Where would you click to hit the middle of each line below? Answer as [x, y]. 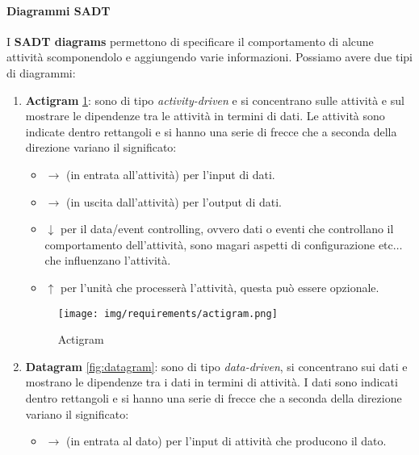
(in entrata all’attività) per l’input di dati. [170, 174]
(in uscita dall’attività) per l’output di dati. [174, 201]
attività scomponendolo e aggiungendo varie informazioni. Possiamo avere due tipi [210, 57]
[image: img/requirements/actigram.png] [168, 313]
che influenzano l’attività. [108, 260]
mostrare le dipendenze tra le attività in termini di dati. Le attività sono [205, 116]
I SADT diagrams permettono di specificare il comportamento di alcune [190, 41]
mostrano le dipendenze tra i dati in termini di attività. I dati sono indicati [212, 382]
